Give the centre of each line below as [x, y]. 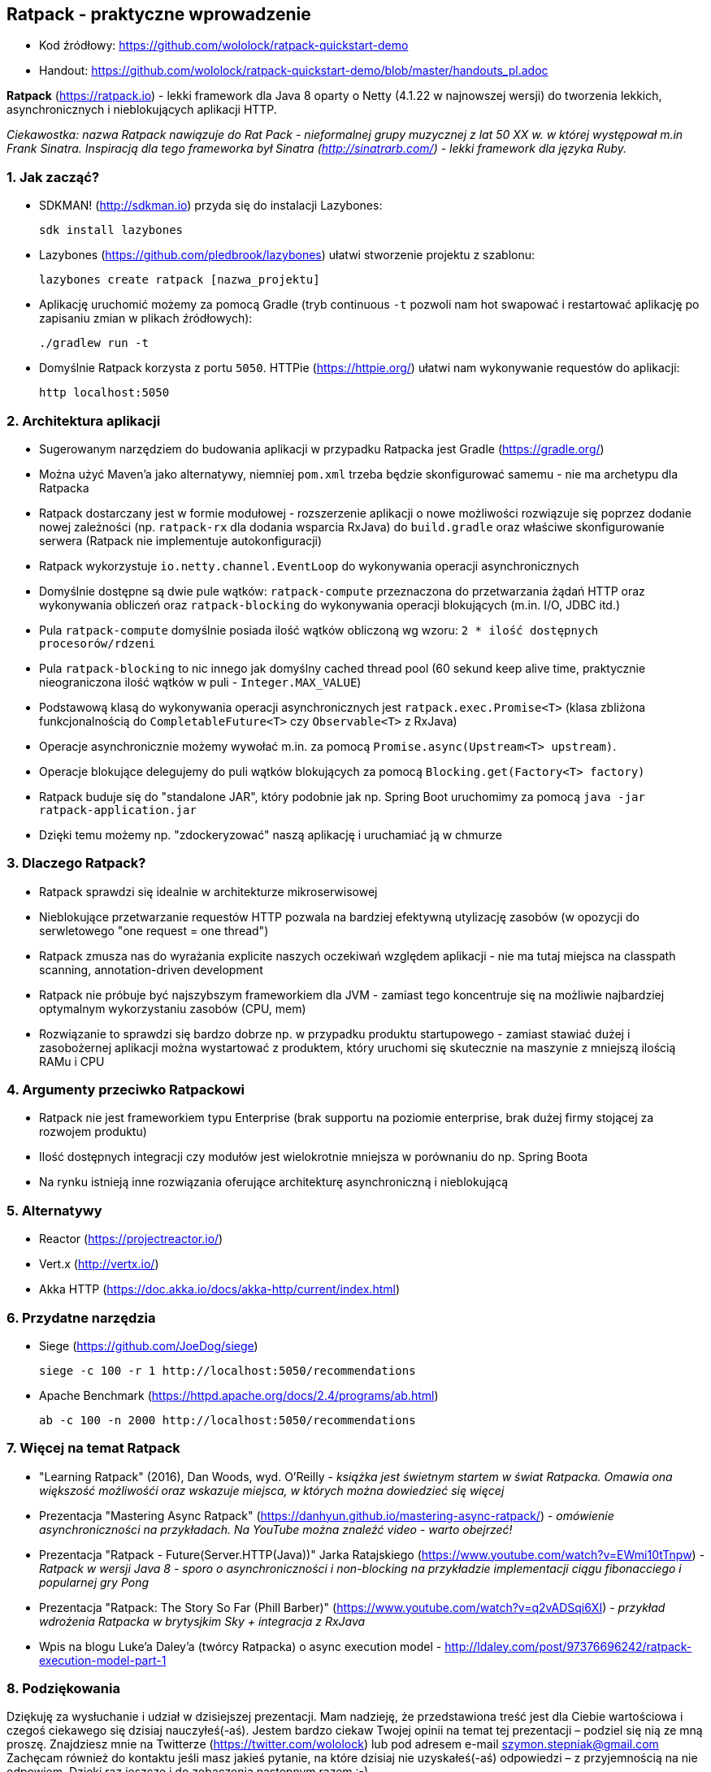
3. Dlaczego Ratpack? [76, 863]
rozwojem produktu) [93, 1132]
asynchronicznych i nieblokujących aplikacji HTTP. [142, 110]
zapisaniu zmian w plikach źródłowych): [146, 318]
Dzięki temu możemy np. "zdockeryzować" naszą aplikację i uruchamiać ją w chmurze [271, 834]
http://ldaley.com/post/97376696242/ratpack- [568, 1646]
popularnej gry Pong [94, 1582]
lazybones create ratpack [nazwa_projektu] [180, 280]
